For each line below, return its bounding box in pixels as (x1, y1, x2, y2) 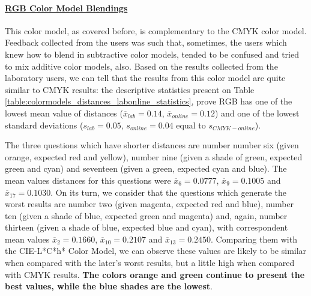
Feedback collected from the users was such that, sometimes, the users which (5, 36, 287, 49)
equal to (176, 118, 206, 131)
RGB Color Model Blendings (5, 1, 128, 14)
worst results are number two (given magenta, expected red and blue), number (5, 198, 294, 210)
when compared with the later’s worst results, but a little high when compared (5, 256, 295, 269)
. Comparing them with (211, 232, 297, 245)
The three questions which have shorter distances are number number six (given (5, 139, 299, 151)
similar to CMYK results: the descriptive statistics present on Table (5, 83, 255, 95)
